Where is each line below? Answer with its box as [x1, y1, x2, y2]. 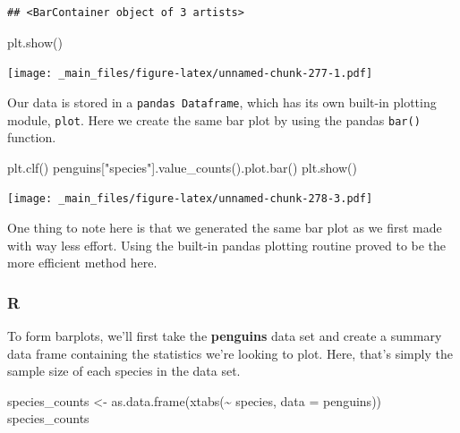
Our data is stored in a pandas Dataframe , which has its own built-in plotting [7, 92, 437, 111]
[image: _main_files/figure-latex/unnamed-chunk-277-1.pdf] [7, 67, 373, 81]
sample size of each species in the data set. [7, 361, 241, 380]
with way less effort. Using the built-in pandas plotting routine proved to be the [7, 235, 447, 254]
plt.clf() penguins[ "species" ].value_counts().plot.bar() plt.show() [7, 157, 357, 176]
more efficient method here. [7, 253, 158, 272]
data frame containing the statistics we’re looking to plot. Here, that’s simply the [7, 344, 453, 362]
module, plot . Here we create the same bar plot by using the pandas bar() [7, 110, 421, 129]
